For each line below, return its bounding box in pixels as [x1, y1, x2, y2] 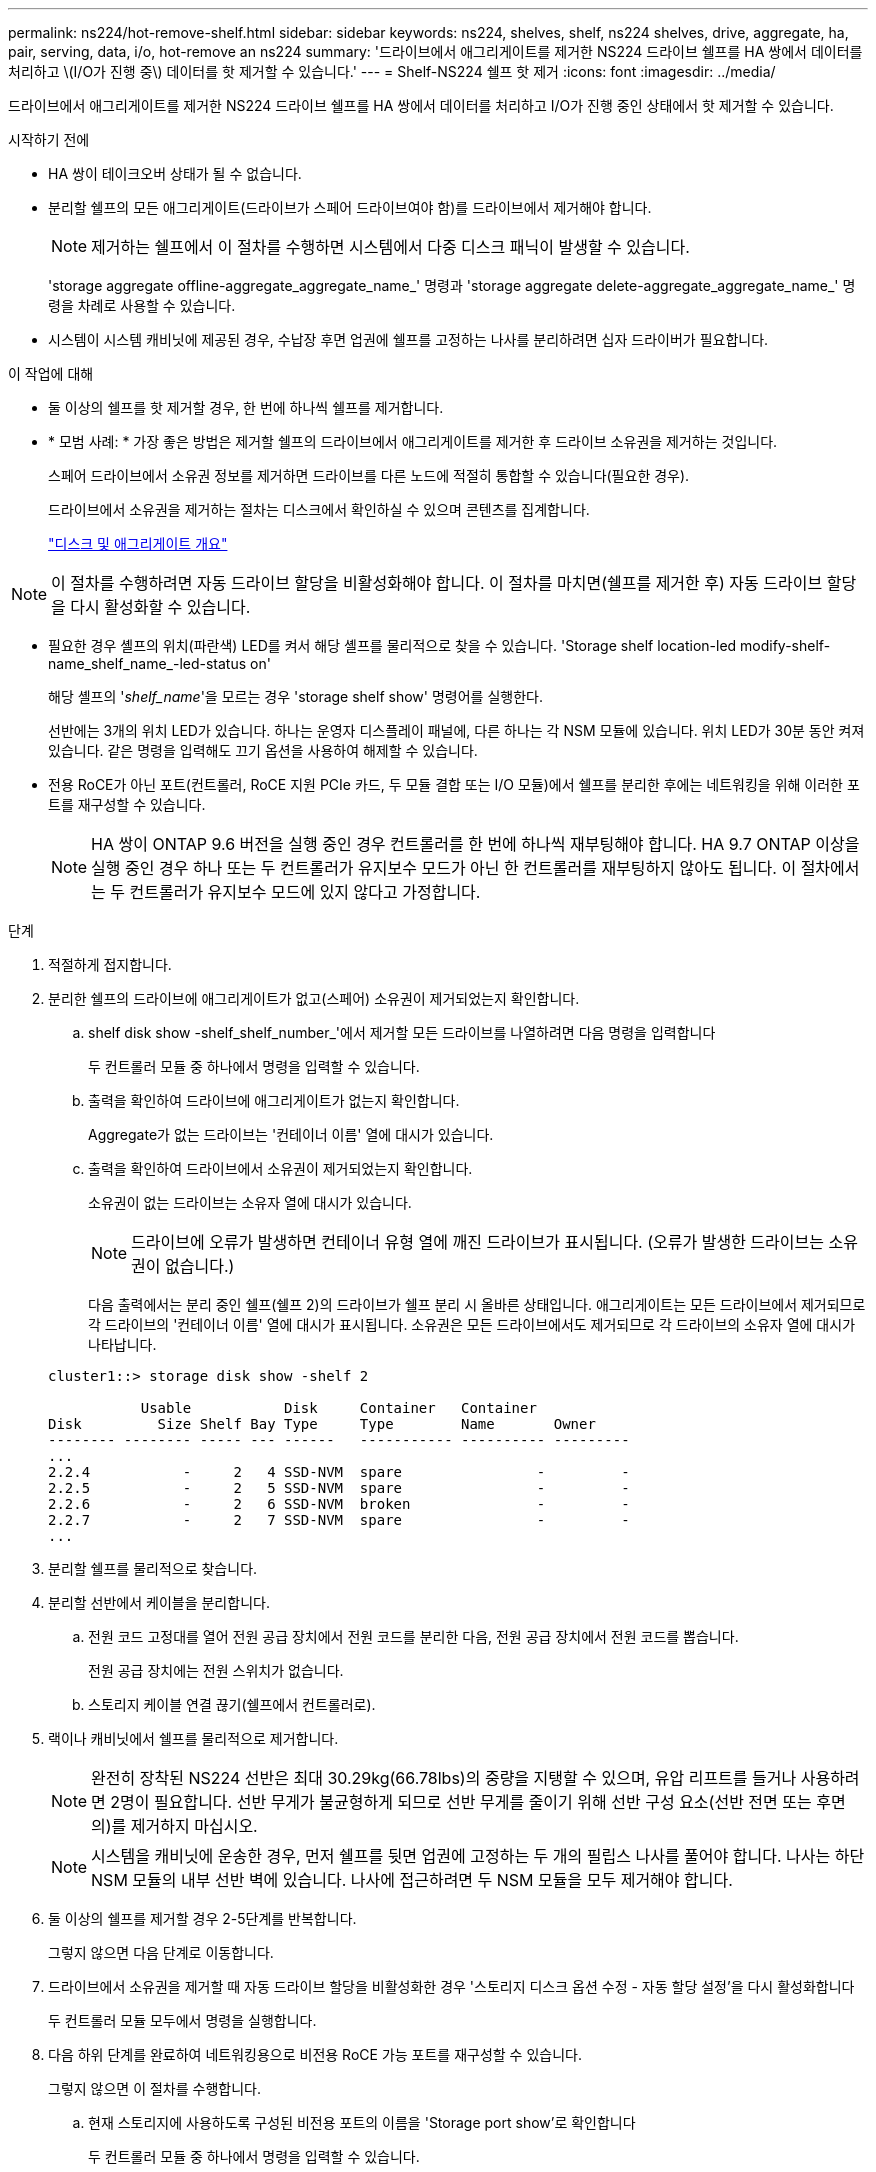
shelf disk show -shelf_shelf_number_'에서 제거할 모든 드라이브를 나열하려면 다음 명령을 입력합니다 [88, 1024, 716, 1041]
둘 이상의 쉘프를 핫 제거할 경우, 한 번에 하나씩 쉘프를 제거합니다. [48, 399, 444, 416]
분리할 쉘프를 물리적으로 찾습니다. [48, 1560, 258, 1577]
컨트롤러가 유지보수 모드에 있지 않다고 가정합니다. [129, 882, 481, 902]
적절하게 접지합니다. [48, 956, 172, 973]
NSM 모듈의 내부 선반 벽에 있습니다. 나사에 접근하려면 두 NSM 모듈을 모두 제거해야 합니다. [91, 1870, 733, 1890]
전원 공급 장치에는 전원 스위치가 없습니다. [88, 1662, 344, 1679]
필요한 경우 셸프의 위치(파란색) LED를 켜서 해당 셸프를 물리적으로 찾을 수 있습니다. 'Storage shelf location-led [48, 637, 737, 654]
